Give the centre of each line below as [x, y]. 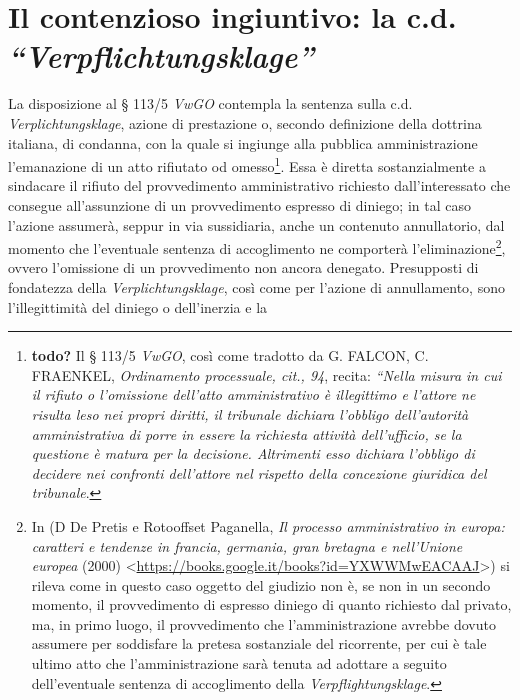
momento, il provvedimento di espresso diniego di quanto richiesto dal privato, [271, 604]
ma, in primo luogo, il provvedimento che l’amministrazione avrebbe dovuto [263, 623]
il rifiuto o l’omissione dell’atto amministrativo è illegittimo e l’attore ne [253, 394]
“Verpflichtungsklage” [161, 56]
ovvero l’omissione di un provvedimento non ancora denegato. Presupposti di [243, 267]
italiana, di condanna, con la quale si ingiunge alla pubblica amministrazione [243, 142]
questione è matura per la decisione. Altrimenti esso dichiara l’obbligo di [253, 453]
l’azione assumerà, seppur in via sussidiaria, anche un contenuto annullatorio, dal [256, 224]
